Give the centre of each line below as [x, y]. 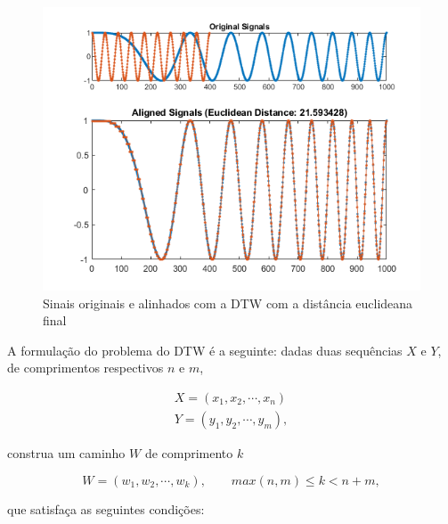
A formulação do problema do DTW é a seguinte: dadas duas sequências [205, 350]
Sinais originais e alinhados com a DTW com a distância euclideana [228, 303]
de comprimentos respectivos [86, 368]
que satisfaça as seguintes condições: [106, 508]
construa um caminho [66, 453]
